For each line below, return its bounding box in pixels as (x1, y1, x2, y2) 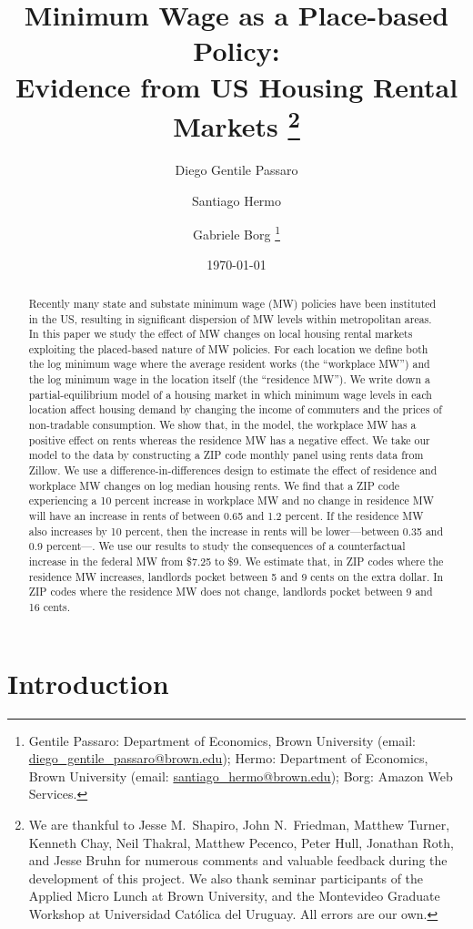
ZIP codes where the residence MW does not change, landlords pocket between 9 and (28, 584, 433, 599)
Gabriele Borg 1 (192, 222, 281, 243)
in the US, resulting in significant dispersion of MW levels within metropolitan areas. (28, 311, 432, 326)
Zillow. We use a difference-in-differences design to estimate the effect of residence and (28, 463, 438, 478)
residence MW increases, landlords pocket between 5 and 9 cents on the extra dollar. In (28, 568, 444, 584)
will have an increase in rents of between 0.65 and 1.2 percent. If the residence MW (28, 508, 424, 524)
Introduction (7, 664, 169, 701)
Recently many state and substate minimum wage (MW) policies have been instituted (28, 295, 437, 311)
